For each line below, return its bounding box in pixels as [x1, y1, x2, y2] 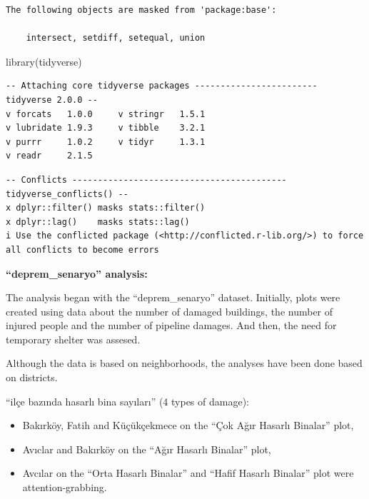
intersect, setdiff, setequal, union [26, 33, 206, 44]
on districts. [6, 370, 58, 385]
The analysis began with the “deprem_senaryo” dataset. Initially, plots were [6, 290, 340, 305]
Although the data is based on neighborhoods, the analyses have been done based [6, 356, 363, 371]
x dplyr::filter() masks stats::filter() [6, 203, 206, 213]
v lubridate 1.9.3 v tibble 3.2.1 [6, 123, 206, 133]
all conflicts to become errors [6, 244, 159, 255]
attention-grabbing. [22, 480, 107, 495]
